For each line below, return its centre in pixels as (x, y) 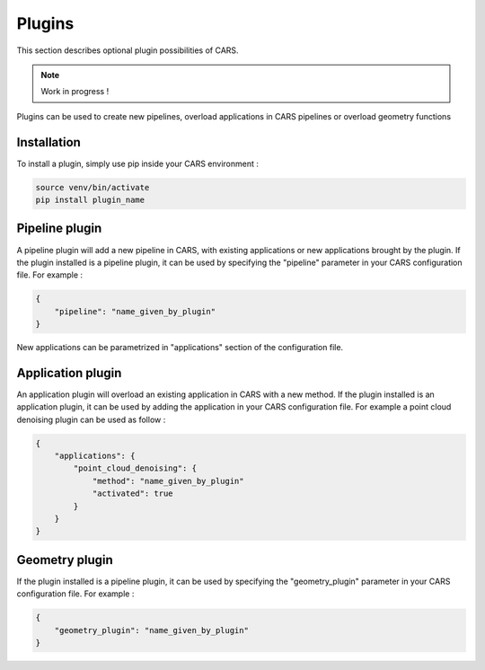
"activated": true (133, 494)
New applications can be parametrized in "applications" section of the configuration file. (180, 348)
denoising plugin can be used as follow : (91, 419)
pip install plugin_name (90, 200)
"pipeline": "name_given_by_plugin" (135, 311)
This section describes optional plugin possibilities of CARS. (128, 50)
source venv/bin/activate (93, 187)
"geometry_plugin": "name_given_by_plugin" (151, 630)
